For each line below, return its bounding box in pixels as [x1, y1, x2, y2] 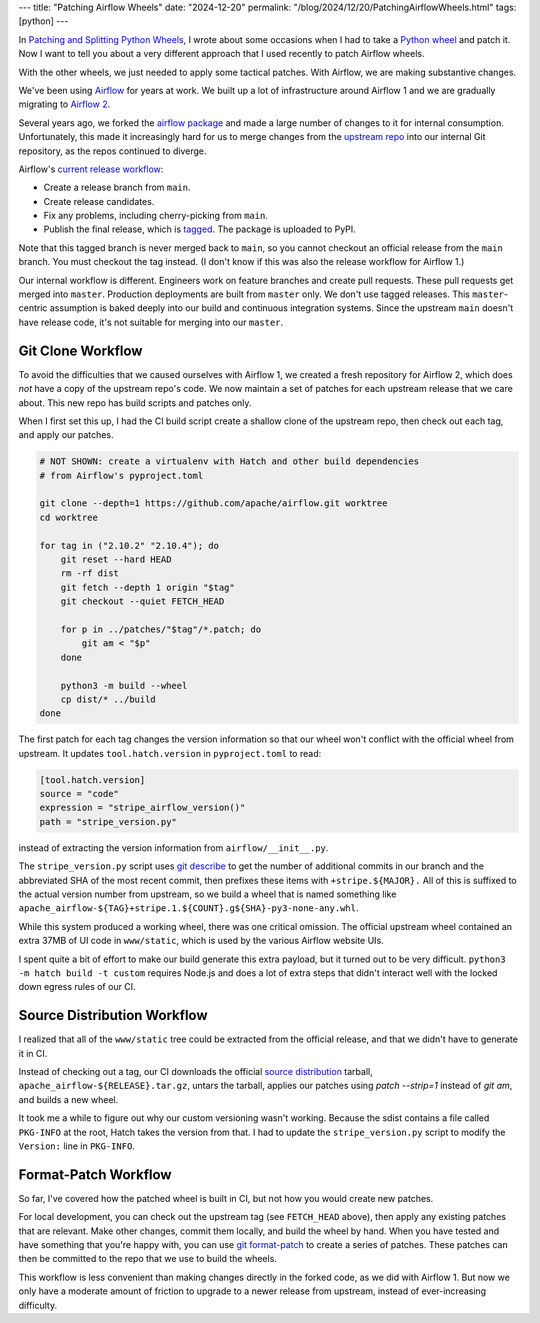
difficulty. [18, 1299, 58, 1311]
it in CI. [18, 1047, 48, 1059]
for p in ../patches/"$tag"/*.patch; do [60, 623, 262, 635]
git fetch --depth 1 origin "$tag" [60, 581, 235, 593]
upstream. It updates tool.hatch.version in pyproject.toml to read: [18, 747, 322, 759]
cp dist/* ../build [60, 693, 157, 705]
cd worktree [39, 511, 99, 523]
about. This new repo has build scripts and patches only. [18, 396, 252, 409]
